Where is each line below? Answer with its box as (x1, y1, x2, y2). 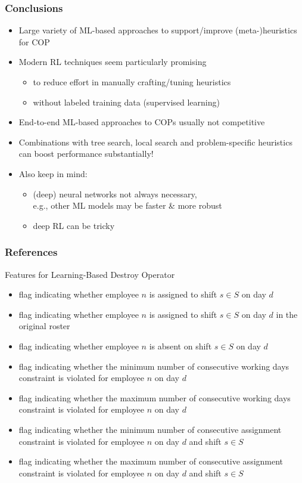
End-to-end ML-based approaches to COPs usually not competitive (18, 116, 265, 128)
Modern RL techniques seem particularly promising (18, 55, 207, 68)
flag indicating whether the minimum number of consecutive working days (18, 360, 289, 372)
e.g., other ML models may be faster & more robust (33, 199, 222, 212)
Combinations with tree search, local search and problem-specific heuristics (18, 135, 292, 148)
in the (276, 308, 298, 320)
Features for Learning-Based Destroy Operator (5, 268, 175, 280)
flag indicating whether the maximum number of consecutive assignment (18, 455, 284, 467)
